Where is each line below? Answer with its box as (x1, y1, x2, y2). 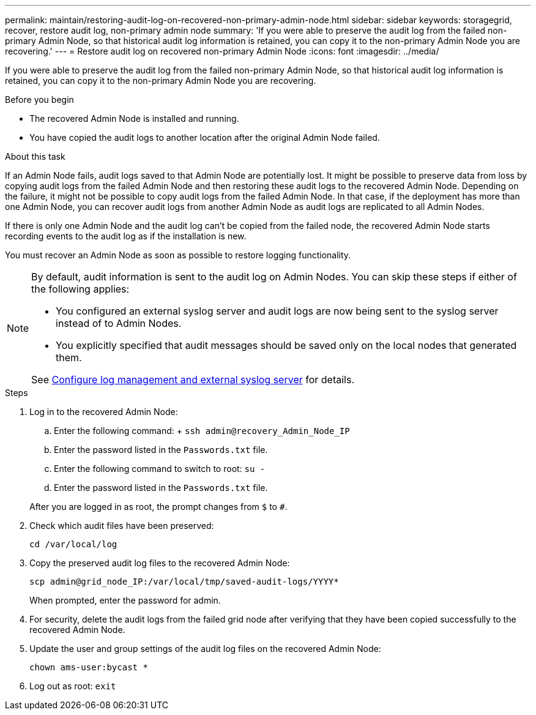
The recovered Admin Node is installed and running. (29, 113, 239, 124)
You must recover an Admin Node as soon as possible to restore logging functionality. (5, 250, 351, 260)
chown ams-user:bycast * (29, 662, 148, 672)
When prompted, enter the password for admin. (29, 595, 221, 605)
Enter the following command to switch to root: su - (54, 463, 266, 474)
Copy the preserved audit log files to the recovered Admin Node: (29, 558, 290, 568)
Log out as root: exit (29, 681, 116, 691)
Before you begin (5, 94, 74, 105)
